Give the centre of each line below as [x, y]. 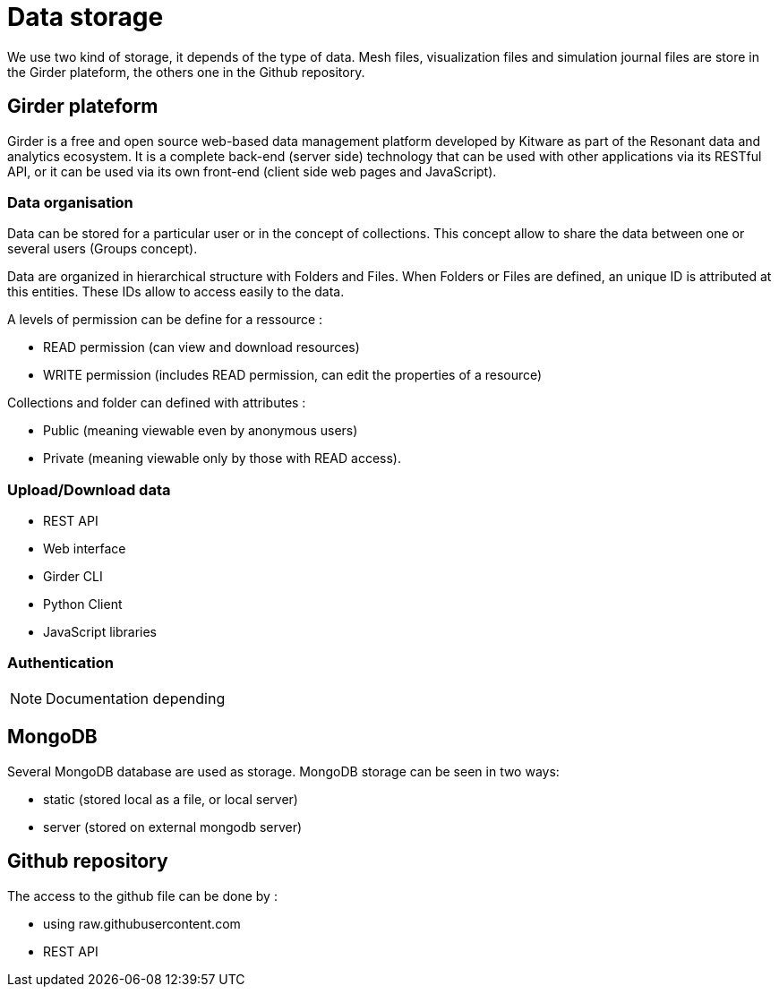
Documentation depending [136, 698]
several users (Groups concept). [103, 249]
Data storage [86, 17]
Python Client [83, 604]
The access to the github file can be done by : [142, 895]
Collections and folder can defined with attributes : [157, 403]
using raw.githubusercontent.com [142, 923]
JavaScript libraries [100, 632]
